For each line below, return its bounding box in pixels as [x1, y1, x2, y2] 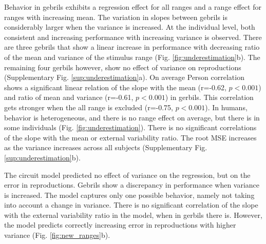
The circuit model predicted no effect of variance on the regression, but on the [4, 169, 251, 180]
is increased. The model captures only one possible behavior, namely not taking [4, 189, 255, 200]
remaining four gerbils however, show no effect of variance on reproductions [4, 62, 241, 72]
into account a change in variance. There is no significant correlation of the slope [4, 199, 258, 210]
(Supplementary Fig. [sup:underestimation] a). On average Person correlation [4, 72, 244, 83]
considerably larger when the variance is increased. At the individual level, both [4, 22, 255, 32]
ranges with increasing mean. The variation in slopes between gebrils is [4, 11, 227, 22]
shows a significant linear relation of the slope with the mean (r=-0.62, [4, 82, 226, 92]
